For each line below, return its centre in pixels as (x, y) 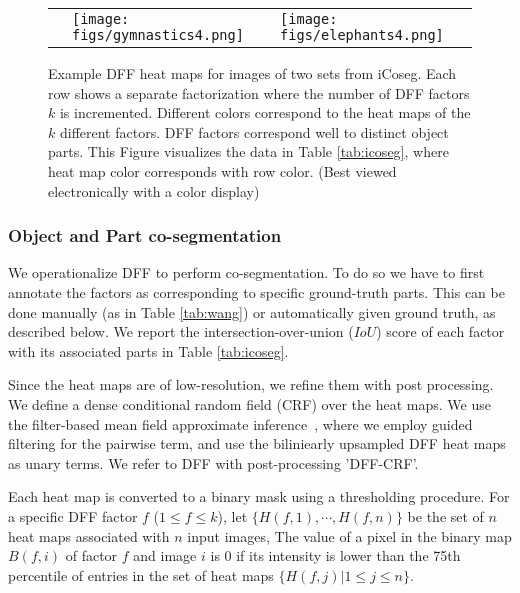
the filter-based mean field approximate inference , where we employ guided (240, 423)
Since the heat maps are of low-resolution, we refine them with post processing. (251, 384)
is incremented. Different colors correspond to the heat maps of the (265, 112)
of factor (91, 555)
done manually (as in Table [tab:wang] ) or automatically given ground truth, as (252, 311)
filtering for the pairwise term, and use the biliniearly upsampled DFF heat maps (257, 443)
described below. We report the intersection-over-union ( (181, 331)
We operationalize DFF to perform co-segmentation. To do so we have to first (246, 272)
